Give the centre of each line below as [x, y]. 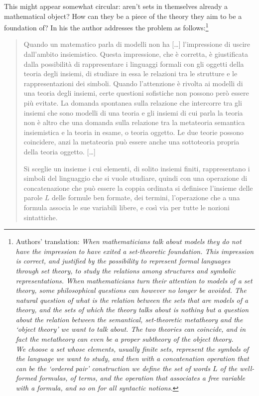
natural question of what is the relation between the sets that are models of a [132, 300]
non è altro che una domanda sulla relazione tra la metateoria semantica [134, 122]
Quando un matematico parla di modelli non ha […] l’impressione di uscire [137, 44]
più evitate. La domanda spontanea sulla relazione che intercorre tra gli [133, 103]
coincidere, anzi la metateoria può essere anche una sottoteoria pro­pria [131, 142]
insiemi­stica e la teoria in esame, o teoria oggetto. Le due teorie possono [134, 132]
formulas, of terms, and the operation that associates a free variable [142, 378]
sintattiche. [41, 217]
